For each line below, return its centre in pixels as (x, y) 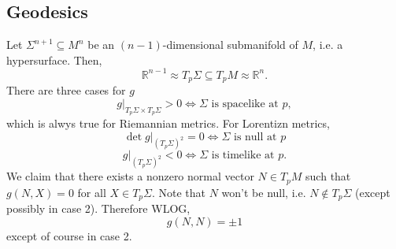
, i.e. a (328, 45)
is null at (255, 137)
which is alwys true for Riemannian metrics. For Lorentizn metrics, (168, 123)
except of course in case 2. (69, 235)
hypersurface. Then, (54, 59)
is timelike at (243, 156)
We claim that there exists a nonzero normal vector (130, 176)
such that (328, 176)
